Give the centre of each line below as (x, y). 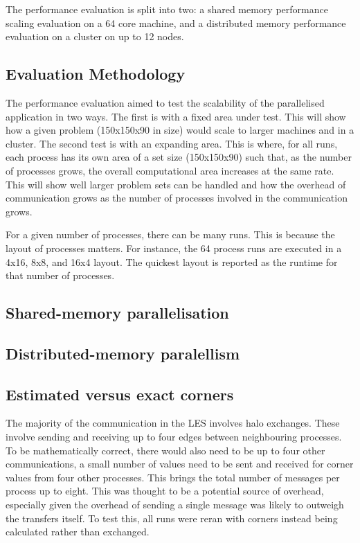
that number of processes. (60, 275)
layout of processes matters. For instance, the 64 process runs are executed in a (174, 248)
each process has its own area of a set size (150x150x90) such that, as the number (179, 157)
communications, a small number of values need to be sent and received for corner (180, 464)
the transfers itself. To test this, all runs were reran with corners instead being (172, 518)
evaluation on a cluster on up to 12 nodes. (95, 36)
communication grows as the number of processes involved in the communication (177, 198)
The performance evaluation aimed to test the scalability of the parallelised (165, 102)
